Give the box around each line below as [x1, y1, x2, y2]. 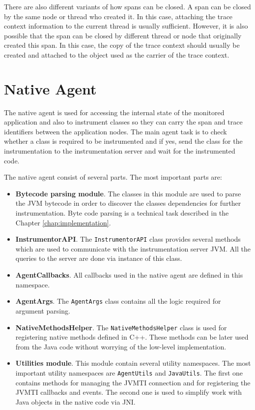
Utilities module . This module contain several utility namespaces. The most [15, 358, 251, 368]
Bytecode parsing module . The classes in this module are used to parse [15, 188, 241, 198]
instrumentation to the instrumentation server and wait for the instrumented [4, 146, 235, 156]
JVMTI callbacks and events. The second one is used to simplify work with [15, 387, 242, 397]
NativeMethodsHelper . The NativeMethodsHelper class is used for [15, 322, 227, 332]
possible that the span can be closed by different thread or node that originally [4, 30, 242, 40]
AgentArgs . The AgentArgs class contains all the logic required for [15, 296, 221, 306]
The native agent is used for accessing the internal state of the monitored [4, 107, 225, 117]
